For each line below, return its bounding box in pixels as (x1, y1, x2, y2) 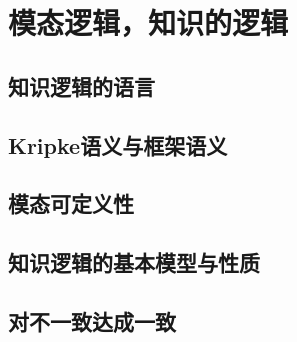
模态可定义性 (8, 188, 134, 219)
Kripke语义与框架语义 (8, 129, 228, 160)
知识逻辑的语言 (8, 70, 155, 101)
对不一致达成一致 (8, 305, 176, 336)
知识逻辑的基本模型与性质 (8, 247, 260, 278)
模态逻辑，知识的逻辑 (8, 2, 289, 43)
